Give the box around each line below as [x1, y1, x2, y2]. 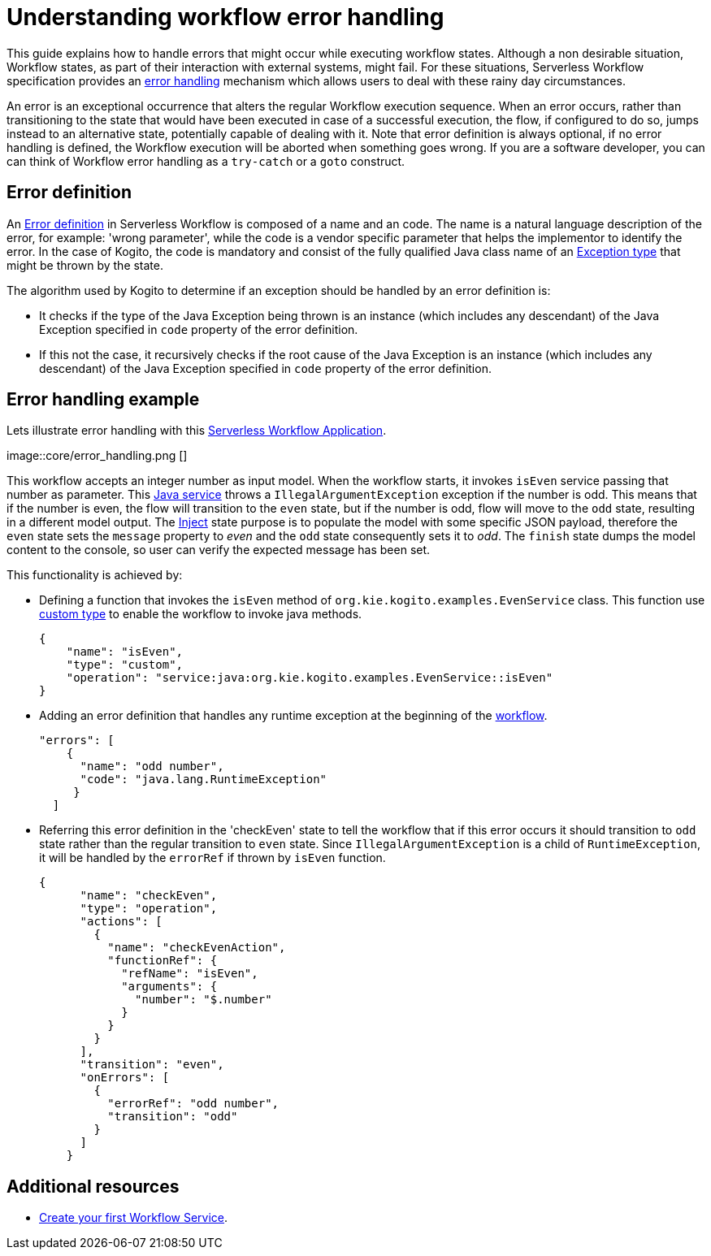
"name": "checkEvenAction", [107, 941, 286, 955]
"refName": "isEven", [121, 967, 258, 981]
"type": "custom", [66, 658, 184, 672]
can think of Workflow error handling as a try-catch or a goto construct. [7, 154, 405, 168]
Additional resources [7, 1176, 180, 1197]
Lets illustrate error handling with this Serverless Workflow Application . [7, 423, 387, 438]
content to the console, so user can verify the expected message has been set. [7, 543, 431, 557]
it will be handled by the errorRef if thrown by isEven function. [39, 851, 386, 865]
